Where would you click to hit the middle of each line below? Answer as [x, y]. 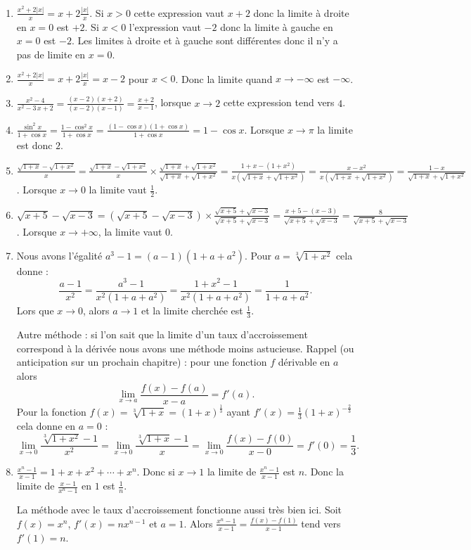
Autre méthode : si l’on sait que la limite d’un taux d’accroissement [162, 334]
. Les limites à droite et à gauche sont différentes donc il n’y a [205, 40]
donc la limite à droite [301, 12]
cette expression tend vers [279, 102]
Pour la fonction [51, 412]
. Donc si [156, 472]
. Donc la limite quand [224, 78]
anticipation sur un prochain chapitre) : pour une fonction [142, 362]
